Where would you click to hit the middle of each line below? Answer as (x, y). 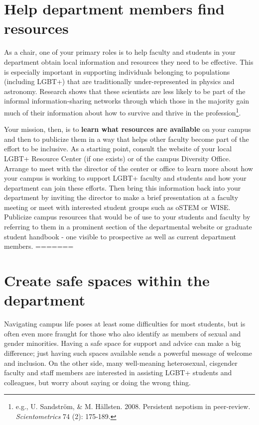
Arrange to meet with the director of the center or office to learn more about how (129, 168)
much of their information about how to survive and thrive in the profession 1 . (123, 111)
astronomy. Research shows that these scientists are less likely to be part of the (125, 91)
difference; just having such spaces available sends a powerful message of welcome (128, 353)
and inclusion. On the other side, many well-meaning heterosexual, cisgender (121, 363)
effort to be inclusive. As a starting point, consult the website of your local (118, 149)
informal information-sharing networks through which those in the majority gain (127, 101)
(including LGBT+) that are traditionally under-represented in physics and (119, 81)
